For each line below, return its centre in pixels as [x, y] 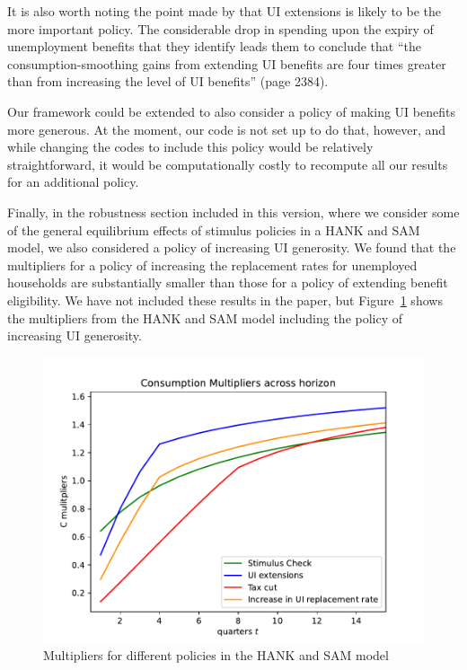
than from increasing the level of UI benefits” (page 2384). [168, 81]
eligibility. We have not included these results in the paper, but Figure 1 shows [225, 300]
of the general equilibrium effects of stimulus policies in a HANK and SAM [214, 229]
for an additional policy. [73, 182]
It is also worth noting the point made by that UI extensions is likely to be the [225, 11]
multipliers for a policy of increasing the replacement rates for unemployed [212, 264]
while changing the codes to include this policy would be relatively [190, 147]
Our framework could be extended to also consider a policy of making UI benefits [231, 111]
